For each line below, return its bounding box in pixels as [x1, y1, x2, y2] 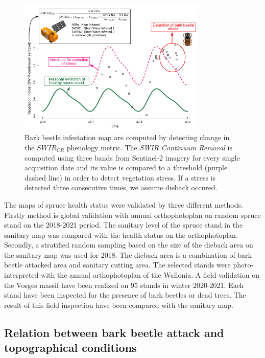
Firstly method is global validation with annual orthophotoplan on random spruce [4, 209, 261, 220]
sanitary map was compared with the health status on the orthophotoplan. [4, 229, 238, 240]
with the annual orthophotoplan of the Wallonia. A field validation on [41, 270, 259, 280]
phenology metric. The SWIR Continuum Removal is [66, 142, 233, 152]
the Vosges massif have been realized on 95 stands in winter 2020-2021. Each [4, 279, 244, 290]
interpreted [4, 270, 39, 280]
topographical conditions [4, 340, 137, 355]
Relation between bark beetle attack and [4, 324, 224, 340]
